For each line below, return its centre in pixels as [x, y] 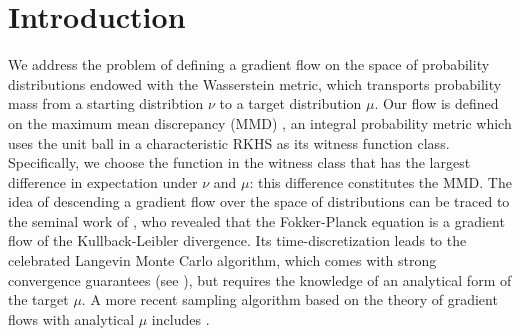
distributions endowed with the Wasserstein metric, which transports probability [255, 83]
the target [38, 299]
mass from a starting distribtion [106, 103]
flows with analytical [71, 318]
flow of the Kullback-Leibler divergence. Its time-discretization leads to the [237, 240]
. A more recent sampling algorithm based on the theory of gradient [289, 299]
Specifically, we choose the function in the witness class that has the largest [239, 162]
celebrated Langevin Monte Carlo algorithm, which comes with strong [222, 260]
